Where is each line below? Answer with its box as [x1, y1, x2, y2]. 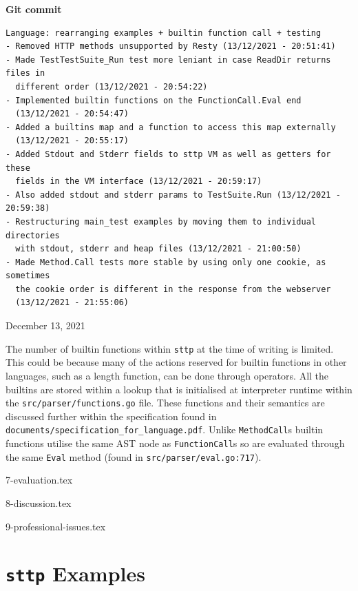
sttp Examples [6, 559, 145, 588]
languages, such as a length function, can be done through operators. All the [6, 368, 329, 382]
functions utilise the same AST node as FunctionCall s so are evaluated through [6, 436, 345, 450]
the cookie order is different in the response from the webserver [15, 284, 331, 294]
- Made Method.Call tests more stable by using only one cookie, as [6, 257, 326, 267]
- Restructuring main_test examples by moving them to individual [6, 216, 317, 227]
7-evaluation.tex [6, 473, 73, 487]
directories [6, 230, 60, 240]
